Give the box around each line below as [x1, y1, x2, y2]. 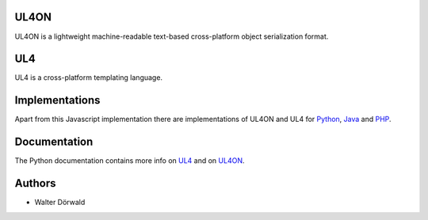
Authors [14, 176, 56, 190]
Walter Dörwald [34, 198, 86, 207]
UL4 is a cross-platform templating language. [14, 73, 162, 82]
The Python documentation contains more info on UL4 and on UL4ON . [14, 156, 245, 165]
